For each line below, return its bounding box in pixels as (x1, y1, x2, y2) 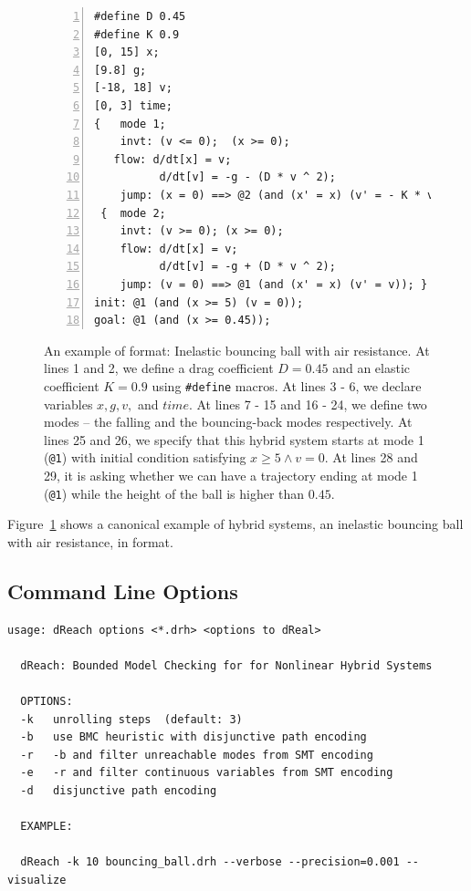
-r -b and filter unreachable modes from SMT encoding (20, 748, 373, 761)
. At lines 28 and (324, 448, 418, 467)
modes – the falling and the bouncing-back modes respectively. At (44, 412, 413, 431)
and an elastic (332, 358, 411, 378)
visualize (7, 873, 67, 886)
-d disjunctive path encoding (20, 783, 217, 797)
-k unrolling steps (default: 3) (20, 712, 243, 726)
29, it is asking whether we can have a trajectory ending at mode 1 (44, 465, 418, 484)
